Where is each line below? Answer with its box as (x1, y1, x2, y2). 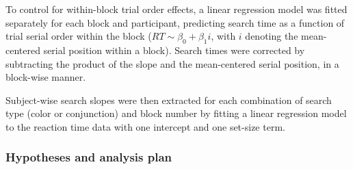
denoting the (245, 29, 298, 43)
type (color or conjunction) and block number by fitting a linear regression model (5, 106, 347, 120)
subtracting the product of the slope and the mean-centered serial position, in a (5, 56, 339, 70)
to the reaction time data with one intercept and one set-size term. (5, 119, 285, 133)
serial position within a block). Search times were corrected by (43, 42, 305, 57)
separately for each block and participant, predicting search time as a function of (5, 15, 345, 29)
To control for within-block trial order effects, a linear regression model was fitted (5, 2, 348, 16)
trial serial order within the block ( (5, 29, 152, 43)
